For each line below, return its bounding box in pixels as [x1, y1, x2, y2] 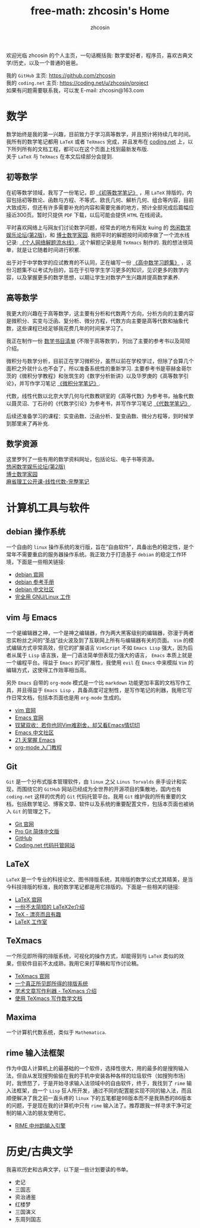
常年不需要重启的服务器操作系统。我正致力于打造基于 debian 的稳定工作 [6, 551, 182, 558]
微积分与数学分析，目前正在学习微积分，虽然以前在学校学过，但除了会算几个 [6, 357, 194, 364]
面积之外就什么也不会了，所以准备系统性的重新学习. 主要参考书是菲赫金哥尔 [6, 365, 192, 372]
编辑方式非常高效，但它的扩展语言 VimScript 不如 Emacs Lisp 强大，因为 [11, 644, 188, 651]
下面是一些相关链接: [16, 558, 65, 566]
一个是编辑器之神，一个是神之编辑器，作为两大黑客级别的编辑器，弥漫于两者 [6, 629, 194, 637]
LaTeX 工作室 [14, 918, 48, 925]
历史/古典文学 [6, 1145, 73, 1158]
